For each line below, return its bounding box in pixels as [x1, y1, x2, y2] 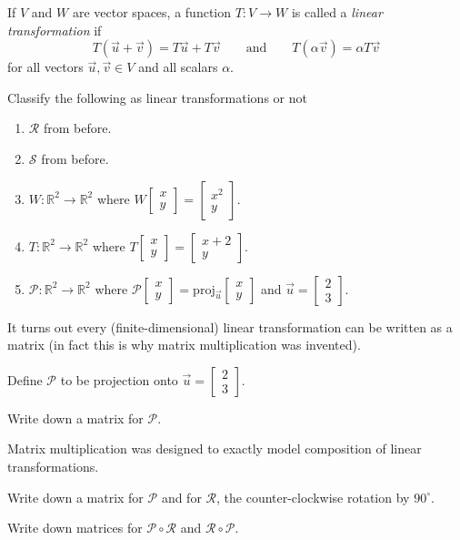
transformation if [7, 20, 102, 39]
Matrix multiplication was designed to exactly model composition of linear [7, 439, 422, 458]
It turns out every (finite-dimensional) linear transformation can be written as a [7, 317, 453, 336]
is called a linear [291, 3, 383, 21]
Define [7, 370, 43, 389]
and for [161, 487, 202, 506]
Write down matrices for [7, 518, 143, 537]
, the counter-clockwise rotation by [216, 487, 410, 506]
